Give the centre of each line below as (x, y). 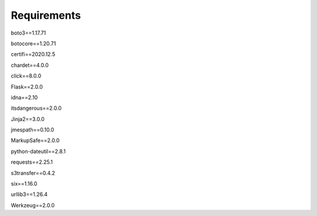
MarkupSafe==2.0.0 (35, 140)
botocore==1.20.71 (33, 43)
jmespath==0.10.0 (33, 130)
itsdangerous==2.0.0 (36, 108)
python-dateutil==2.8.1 (38, 151)
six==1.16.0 (24, 184)
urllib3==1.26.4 (29, 194)
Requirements (46, 15)
